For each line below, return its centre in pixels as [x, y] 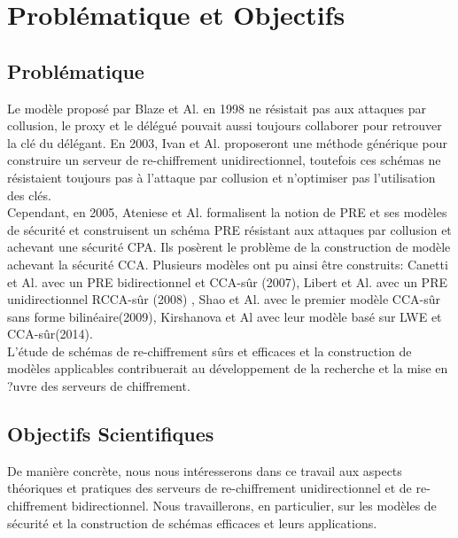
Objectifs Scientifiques [111, 434]
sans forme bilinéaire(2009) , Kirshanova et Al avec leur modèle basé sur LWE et [225, 316]
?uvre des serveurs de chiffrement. [99, 386]
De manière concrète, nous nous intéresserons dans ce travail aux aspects [205, 470]
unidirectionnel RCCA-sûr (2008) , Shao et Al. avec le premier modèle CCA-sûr [224, 299]
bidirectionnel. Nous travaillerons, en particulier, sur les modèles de [254, 506]
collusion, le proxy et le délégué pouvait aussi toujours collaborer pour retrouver [225, 125]
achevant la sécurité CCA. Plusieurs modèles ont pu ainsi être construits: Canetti [228, 264]
